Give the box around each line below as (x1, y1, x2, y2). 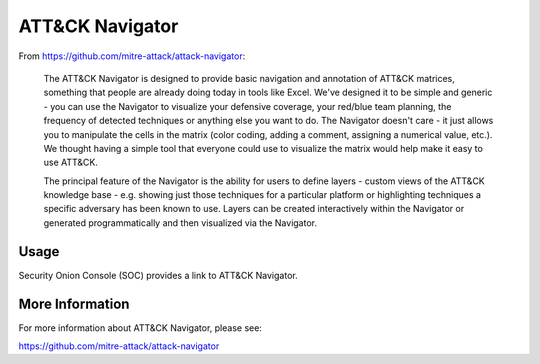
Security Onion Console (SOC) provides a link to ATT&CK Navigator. (18, 269, 299, 281)
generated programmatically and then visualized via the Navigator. (43, 216, 317, 229)
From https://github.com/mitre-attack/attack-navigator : (18, 50, 246, 62)
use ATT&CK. (43, 156, 99, 169)
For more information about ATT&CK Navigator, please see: (18, 321, 262, 334)
